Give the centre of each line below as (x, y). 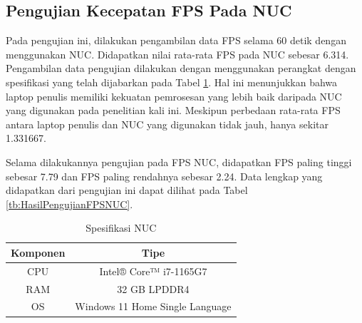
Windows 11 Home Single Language (153, 306)
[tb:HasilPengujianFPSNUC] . (69, 204)
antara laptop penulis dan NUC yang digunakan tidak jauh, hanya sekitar (167, 124)
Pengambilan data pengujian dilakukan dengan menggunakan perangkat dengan (181, 68)
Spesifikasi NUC (121, 228)
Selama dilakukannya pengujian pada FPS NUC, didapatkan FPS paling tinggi (179, 161)
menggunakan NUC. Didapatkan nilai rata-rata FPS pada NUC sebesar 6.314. (177, 54)
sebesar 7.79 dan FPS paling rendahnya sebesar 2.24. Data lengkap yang (164, 176)
